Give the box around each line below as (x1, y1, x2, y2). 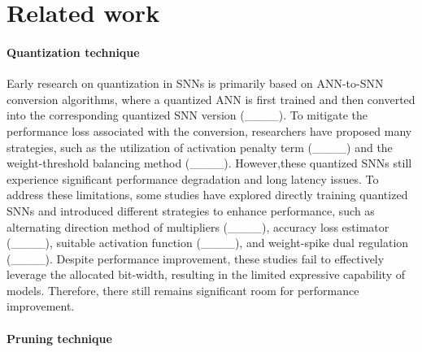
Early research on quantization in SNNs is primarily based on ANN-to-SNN (7, 75, 384, 92)
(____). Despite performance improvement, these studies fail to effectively (7, 250, 385, 267)
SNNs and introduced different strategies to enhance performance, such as (7, 202, 375, 219)
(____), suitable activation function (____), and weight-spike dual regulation (7, 234, 409, 251)
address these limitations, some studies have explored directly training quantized (7, 186, 408, 203)
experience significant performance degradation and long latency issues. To (7, 170, 379, 187)
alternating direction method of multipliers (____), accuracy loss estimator (7, 218, 389, 235)
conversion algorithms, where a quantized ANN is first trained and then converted (7, 90, 415, 107)
